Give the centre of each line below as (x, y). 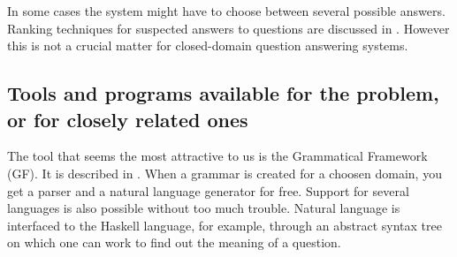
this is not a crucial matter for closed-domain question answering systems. (208, 45)
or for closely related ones (128, 119)
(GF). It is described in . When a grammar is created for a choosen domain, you (225, 173)
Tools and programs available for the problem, (223, 93)
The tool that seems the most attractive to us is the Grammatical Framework (217, 156)
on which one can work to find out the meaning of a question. (174, 242)
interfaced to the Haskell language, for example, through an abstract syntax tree (225, 225)
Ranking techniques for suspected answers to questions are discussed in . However (228, 28)
